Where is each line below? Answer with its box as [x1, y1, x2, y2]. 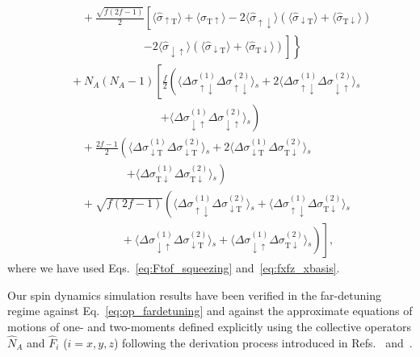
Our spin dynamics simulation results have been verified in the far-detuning [7, 286, 381, 303]
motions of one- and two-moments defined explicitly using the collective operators [7, 318, 412, 335]
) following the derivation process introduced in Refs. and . [113, 334, 413, 351]
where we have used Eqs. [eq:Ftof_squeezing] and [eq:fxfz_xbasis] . [7, 259, 340, 276]
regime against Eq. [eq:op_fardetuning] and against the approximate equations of [7, 302, 413, 319]
